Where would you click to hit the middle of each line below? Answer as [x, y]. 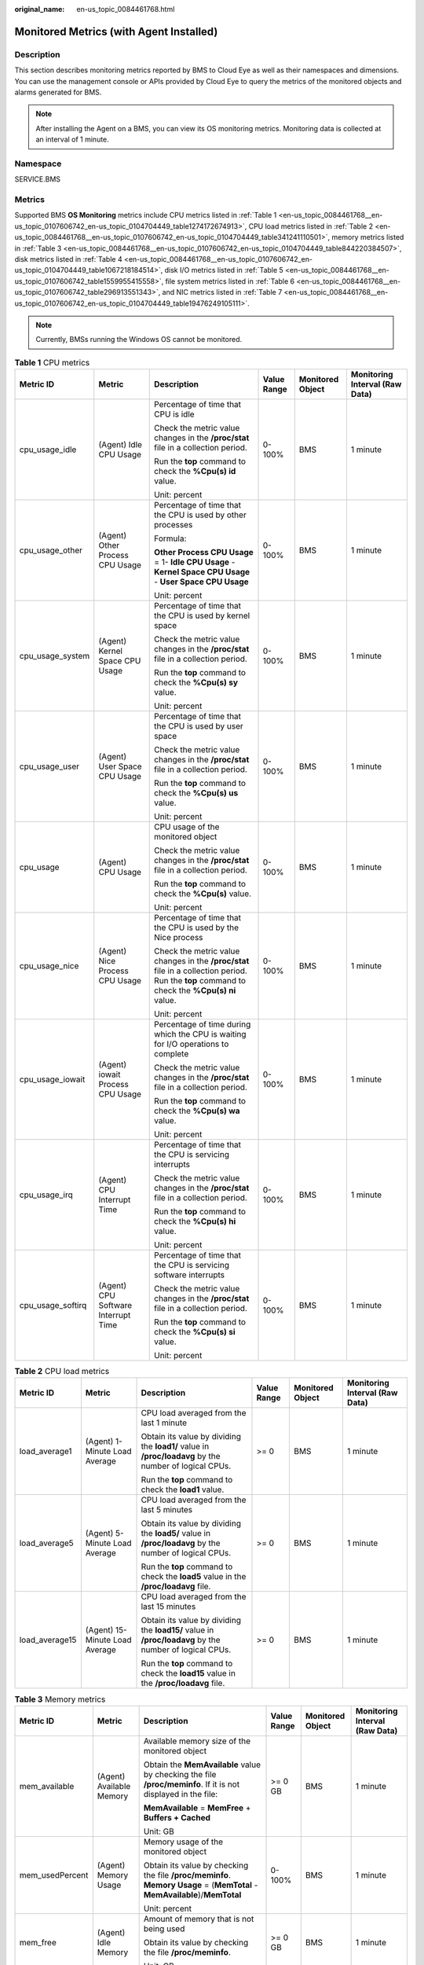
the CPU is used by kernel [202, 615]
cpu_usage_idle [48, 450]
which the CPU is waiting [200, 1034]
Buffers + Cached [177, 1817]
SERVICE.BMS [38, 179]
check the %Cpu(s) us [196, 793]
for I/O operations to [192, 1044]
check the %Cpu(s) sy [196, 682]
